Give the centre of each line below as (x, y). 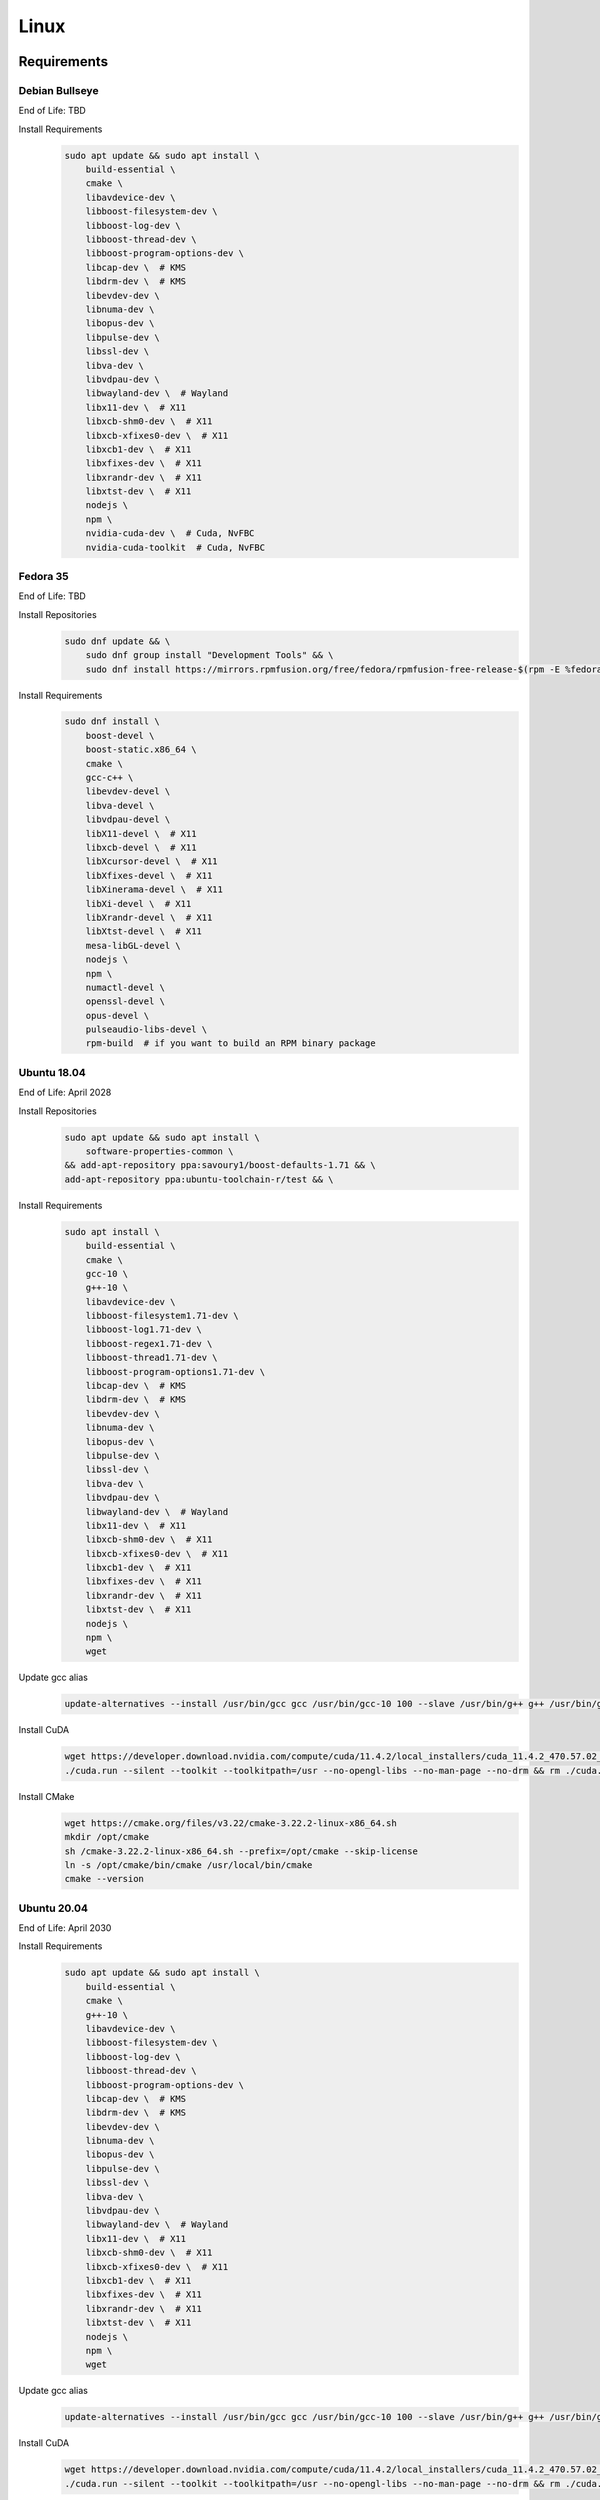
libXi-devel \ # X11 (138, 903)
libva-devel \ (120, 805)
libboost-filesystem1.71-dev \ (162, 1316)
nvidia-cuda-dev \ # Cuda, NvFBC (170, 533)
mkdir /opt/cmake (107, 1837)
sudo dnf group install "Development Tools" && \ (209, 655)
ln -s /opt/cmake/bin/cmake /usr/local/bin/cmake (188, 1864)
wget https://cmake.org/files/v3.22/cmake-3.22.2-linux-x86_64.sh (230, 1823)
